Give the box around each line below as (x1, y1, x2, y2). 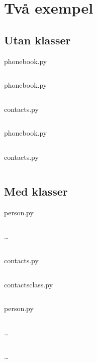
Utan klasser (4, 32, 71, 47)
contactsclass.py (4, 279, 53, 289)
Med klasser (4, 183, 68, 199)
